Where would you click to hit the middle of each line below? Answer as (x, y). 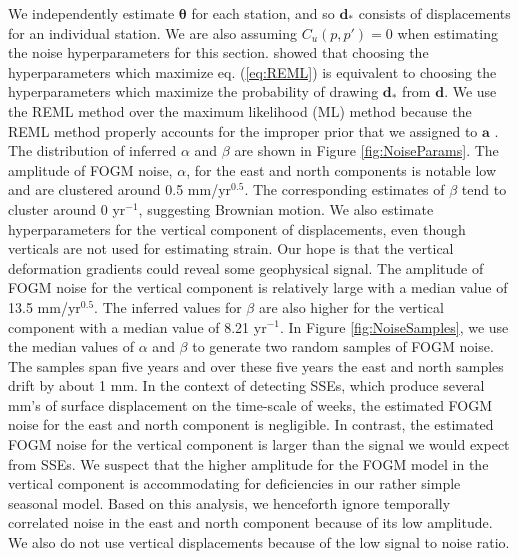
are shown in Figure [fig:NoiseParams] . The (366, 150)
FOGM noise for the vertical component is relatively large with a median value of (258, 287)
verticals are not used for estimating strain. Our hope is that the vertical (231, 248)
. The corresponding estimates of (344, 189)
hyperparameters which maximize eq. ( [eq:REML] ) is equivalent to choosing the (252, 71)
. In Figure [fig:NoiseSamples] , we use (394, 326)
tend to (484, 189)
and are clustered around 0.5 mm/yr (120, 189)
